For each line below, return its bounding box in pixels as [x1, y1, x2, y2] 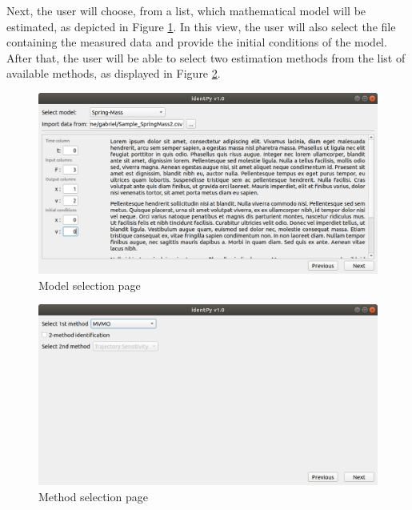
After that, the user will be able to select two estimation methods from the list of [6, 49, 406, 66]
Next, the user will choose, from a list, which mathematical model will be [6, 2, 366, 18]
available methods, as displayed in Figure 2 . [6, 65, 221, 82]
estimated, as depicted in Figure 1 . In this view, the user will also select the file [6, 18, 396, 34]
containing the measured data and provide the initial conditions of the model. [6, 34, 387, 50]
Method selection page [38, 488, 148, 504]
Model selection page [38, 276, 141, 293]
